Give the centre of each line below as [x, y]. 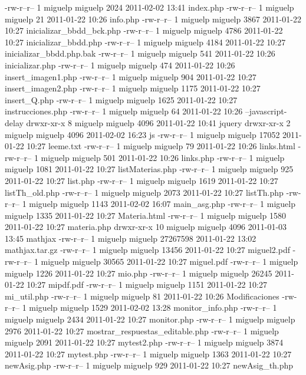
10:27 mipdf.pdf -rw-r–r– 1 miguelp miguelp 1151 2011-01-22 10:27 [147, 284]
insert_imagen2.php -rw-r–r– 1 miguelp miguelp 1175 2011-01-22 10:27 [133, 88]
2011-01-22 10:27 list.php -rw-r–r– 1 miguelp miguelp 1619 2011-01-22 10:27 [142, 180]
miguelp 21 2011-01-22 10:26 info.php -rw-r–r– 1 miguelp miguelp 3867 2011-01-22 [153, 19]
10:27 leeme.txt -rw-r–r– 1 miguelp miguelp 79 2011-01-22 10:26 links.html [161, 146]
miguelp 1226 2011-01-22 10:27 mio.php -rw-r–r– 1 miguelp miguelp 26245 [139, 273]
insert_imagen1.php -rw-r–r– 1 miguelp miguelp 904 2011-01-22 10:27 [131, 76]
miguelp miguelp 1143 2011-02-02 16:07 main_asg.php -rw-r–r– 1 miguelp [162, 204]
